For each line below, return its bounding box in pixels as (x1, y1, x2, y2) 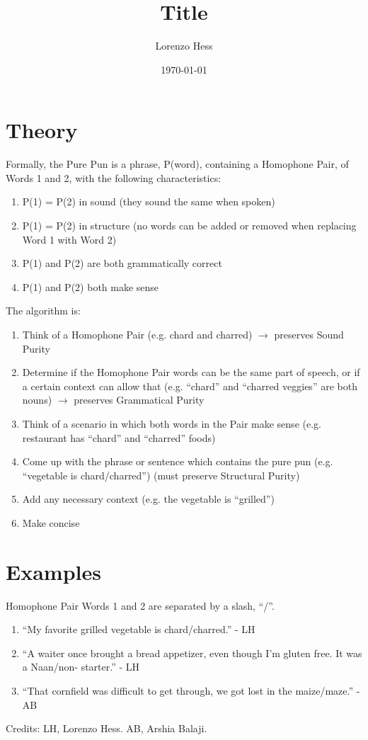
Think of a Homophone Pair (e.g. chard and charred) (22, 327, 253, 341)
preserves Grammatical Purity (74, 392, 205, 407)
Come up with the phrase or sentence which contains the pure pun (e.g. (22, 454, 333, 469)
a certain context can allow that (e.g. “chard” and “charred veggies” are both (22, 378, 357, 393)
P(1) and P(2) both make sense (22, 279, 159, 294)
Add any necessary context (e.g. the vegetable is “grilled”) (22, 491, 275, 506)
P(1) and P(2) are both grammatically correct (22, 256, 222, 271)
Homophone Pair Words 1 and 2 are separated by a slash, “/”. (6, 598, 275, 613)
